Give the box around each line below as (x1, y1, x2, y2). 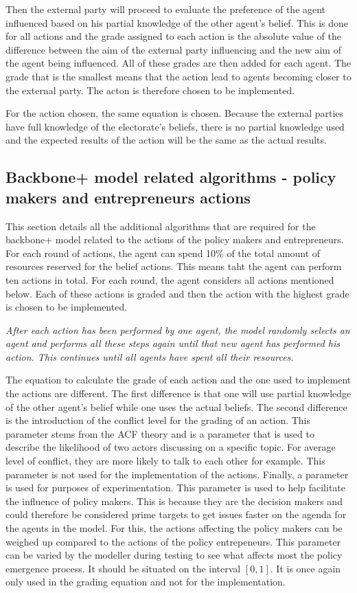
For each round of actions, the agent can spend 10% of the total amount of (5, 245, 321, 260)
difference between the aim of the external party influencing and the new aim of (5, 42, 341, 56)
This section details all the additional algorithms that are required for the (5, 219, 316, 233)
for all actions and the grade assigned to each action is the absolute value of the (5, 29, 341, 43)
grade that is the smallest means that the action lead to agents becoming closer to (5, 69, 352, 83)
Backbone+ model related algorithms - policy (5, 166, 336, 188)
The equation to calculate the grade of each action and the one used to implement (5, 372, 352, 387)
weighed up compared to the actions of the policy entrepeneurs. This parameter (5, 534, 341, 548)
